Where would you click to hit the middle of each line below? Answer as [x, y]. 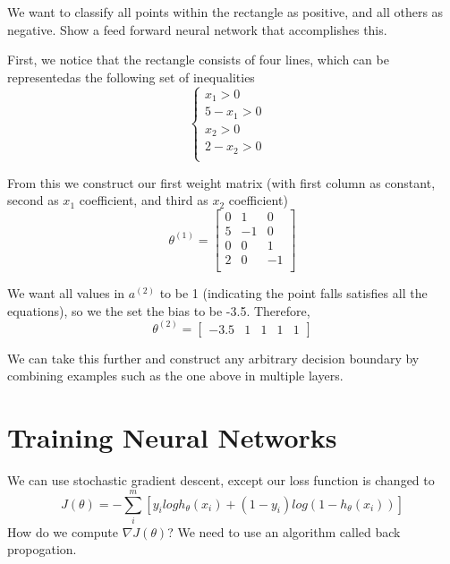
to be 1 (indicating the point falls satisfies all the [293, 293]
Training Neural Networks [172, 437]
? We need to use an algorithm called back [284, 531]
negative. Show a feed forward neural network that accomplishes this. [197, 29]
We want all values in [66, 293]
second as [33, 200]
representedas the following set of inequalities [131, 77]
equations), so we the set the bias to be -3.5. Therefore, [159, 310]
